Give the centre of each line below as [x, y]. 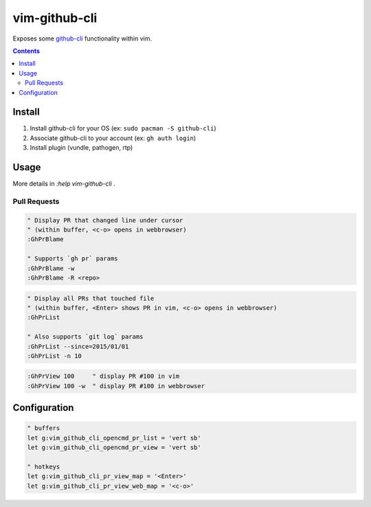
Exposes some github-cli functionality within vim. [82, 38]
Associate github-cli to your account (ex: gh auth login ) [113, 138]
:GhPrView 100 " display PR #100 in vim [103, 376]
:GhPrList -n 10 [55, 356]
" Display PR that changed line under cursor [105, 220]
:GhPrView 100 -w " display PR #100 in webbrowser [116, 386]
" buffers [44, 428]
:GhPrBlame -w [51, 268]
